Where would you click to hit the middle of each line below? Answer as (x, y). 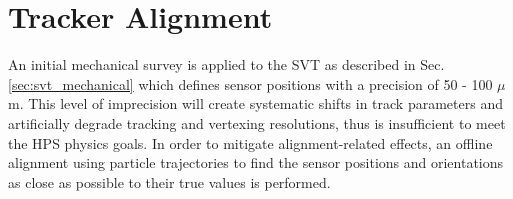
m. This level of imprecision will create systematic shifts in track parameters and (255, 103)
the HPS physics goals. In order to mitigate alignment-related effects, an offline (250, 142)
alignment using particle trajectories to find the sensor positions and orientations (256, 162)
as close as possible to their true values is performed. (169, 181)
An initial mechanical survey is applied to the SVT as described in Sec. (226, 64)
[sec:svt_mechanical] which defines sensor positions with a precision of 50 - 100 (250, 83)
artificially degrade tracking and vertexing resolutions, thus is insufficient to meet (257, 122)
